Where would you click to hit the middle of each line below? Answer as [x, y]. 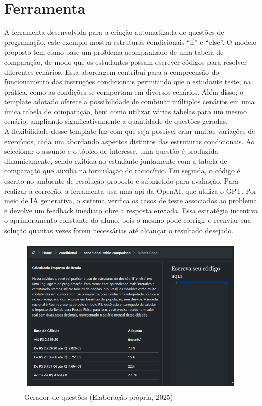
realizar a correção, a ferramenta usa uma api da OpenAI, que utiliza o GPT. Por [130, 190]
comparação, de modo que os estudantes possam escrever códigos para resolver [126, 61]
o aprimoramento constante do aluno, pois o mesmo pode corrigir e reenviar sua [128, 220]
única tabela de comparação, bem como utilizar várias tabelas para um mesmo [126, 111]
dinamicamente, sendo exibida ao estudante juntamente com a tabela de [116, 161]
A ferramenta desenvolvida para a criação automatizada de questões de [114, 32]
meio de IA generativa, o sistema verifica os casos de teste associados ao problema [131, 200]
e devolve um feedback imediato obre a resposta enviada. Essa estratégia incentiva [131, 210]
